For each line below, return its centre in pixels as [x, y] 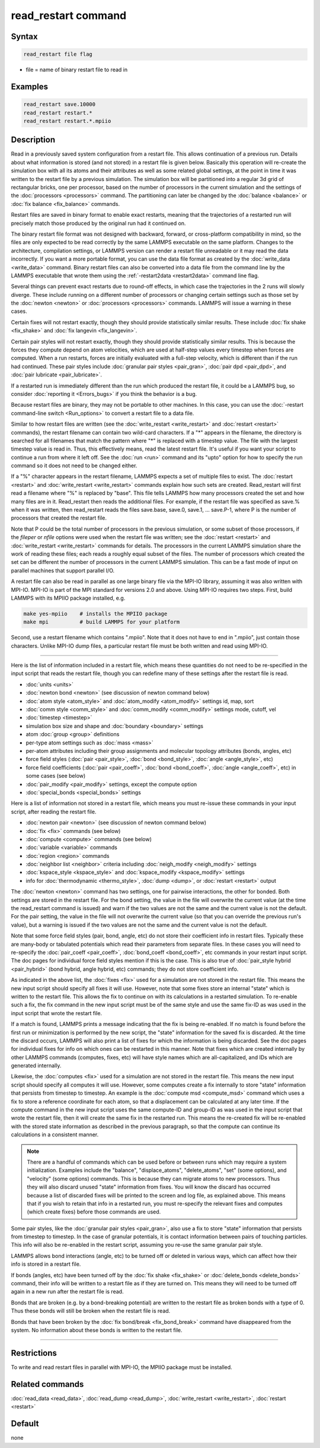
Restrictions [34, 1353]
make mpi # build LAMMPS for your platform [102, 622]
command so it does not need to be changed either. [74, 465]
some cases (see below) [56, 776]
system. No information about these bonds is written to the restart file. [97, 1330]
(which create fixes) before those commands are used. [94, 1212]
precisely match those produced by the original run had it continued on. [98, 223]
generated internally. [36, 1066]
